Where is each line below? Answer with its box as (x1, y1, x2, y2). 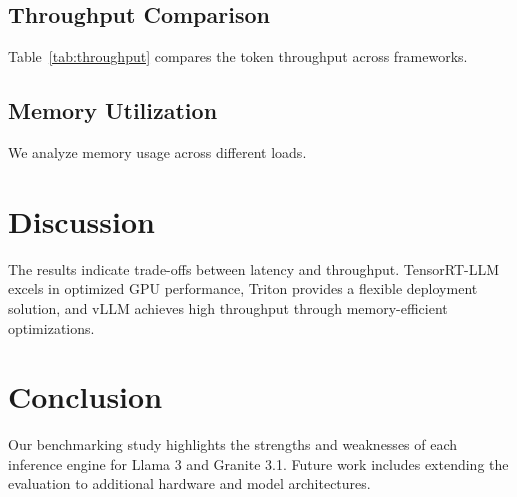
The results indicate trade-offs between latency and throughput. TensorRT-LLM (8, 258, 500, 279)
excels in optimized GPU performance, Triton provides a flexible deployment (8, 278, 478, 299)
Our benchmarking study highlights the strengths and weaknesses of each (8, 434, 458, 455)
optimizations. (8, 317, 95, 338)
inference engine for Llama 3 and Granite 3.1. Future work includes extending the (8, 453, 509, 474)
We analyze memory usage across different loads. (8, 142, 307, 162)
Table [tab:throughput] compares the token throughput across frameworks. (8, 46, 468, 67)
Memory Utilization (8, 95, 218, 126)
